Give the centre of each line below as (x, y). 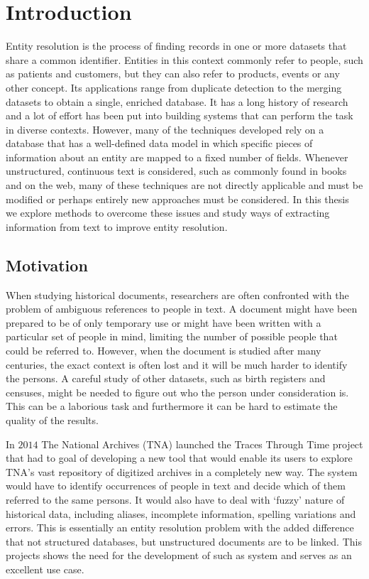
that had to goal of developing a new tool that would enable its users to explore (179, 458)
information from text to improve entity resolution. (117, 226)
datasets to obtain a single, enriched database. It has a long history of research (177, 101)
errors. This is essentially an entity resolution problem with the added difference (180, 527)
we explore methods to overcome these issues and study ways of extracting (168, 213)
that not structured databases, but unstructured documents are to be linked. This (184, 541)
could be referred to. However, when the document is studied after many (164, 351)
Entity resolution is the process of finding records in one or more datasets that (176, 46)
